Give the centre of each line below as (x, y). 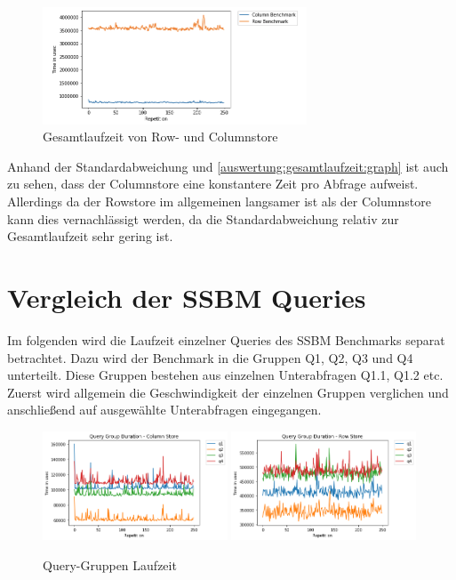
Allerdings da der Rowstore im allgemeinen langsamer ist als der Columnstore (219, 201)
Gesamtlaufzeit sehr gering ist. (90, 236)
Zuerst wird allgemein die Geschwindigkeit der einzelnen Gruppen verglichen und (228, 392)
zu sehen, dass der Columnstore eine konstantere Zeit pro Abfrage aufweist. (213, 184)
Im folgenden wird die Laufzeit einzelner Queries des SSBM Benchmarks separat (226, 339)
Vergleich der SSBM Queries (187, 298)
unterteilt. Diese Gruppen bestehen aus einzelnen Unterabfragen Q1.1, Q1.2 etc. (225, 375)
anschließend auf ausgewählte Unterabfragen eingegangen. (164, 410)
